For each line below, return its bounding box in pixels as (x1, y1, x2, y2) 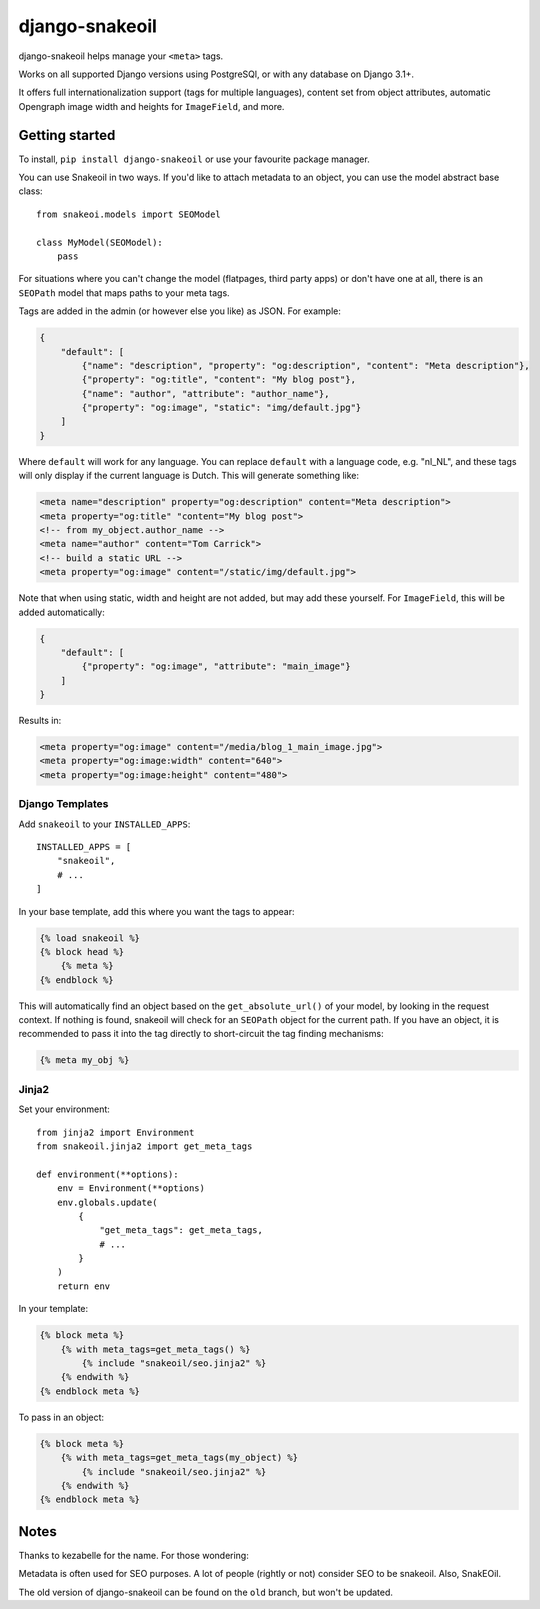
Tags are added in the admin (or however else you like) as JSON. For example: (18, 305, 342, 317)
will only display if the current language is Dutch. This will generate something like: (18, 470, 360, 482)
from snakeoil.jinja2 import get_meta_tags (36, 1140, 253, 1152)
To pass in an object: (18, 1411, 105, 1423)
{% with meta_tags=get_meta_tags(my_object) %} (60, 1452, 299, 1464)
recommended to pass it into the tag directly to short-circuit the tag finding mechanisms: (18, 1028, 384, 1040)
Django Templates (18, 797, 109, 811)
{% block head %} (39, 946, 125, 957)
